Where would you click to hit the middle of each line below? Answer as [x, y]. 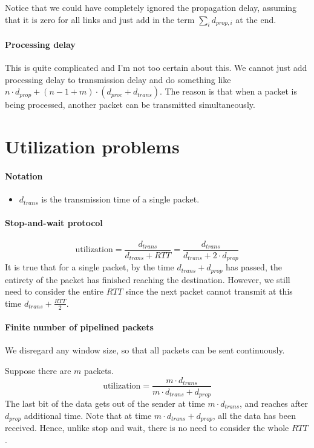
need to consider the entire [54, 291]
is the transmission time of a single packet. [120, 199]
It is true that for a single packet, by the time [90, 267]
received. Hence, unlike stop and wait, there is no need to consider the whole [147, 428]
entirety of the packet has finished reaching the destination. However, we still [148, 279]
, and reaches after [274, 403]
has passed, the [254, 267]
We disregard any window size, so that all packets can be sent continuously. [145, 350]
